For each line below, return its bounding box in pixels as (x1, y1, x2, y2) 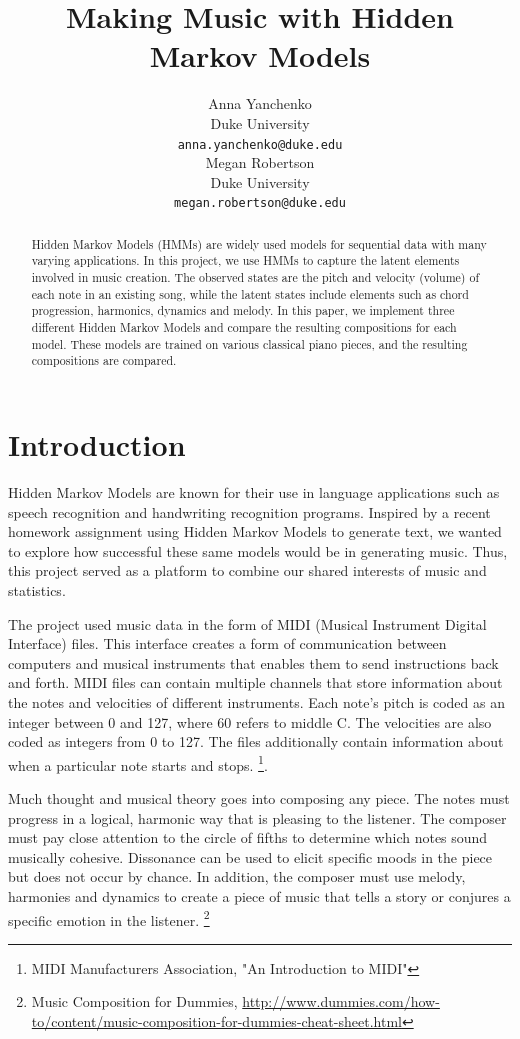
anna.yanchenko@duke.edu (177, 137, 343, 152)
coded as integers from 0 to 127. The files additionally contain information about (8, 731, 504, 752)
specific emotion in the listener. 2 (8, 906, 210, 930)
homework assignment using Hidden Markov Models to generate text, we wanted (8, 521, 502, 542)
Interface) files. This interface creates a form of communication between (8, 633, 447, 654)
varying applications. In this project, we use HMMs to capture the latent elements (31, 252, 460, 269)
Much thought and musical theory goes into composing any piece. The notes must (8, 787, 510, 808)
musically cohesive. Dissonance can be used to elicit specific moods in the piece (8, 846, 493, 867)
